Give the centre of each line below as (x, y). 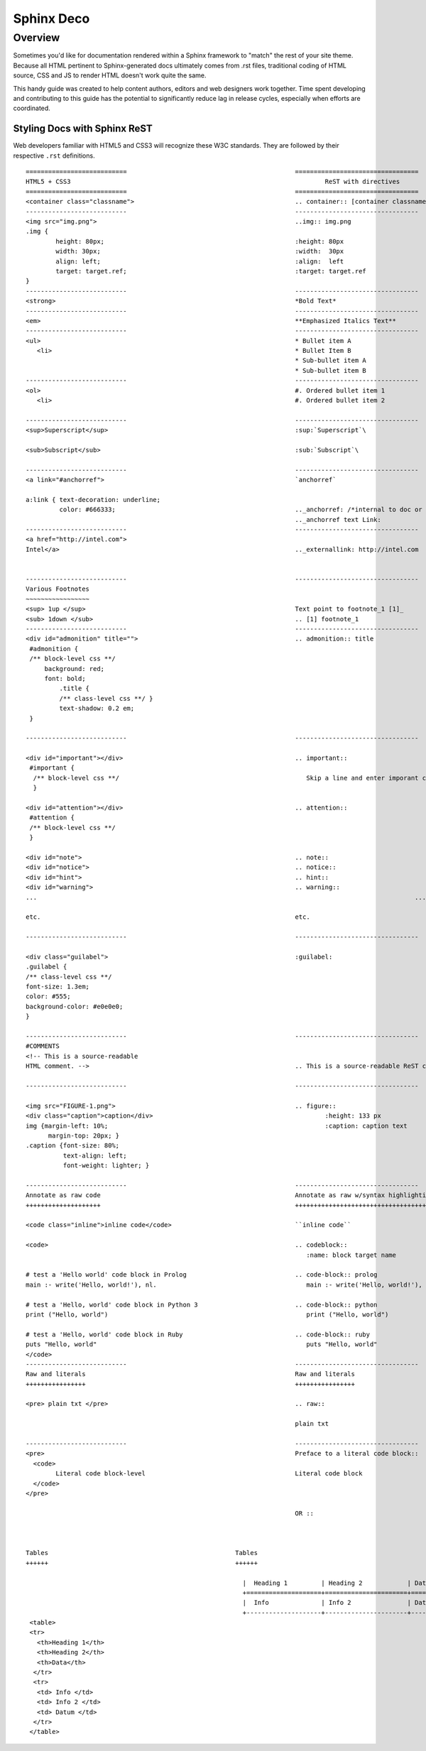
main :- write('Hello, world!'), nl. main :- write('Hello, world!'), (224, 1284)
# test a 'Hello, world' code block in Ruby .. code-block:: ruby (198, 1334)
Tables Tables (142, 1553)
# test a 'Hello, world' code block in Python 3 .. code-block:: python (202, 1304)
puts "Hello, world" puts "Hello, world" (202, 1344)
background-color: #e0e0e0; (75, 1006)
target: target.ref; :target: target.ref (211, 271)
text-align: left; (95, 1155)
